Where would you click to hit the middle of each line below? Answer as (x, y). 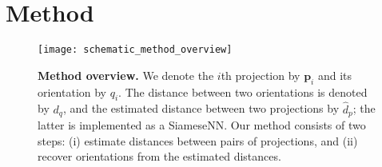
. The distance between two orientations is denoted (243, 91)
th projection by (261, 75)
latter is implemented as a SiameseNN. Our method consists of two (202, 125)
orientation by (72, 91)
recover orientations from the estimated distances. (159, 156)
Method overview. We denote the (126, 75)
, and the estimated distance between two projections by (201, 108)
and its (335, 75)
